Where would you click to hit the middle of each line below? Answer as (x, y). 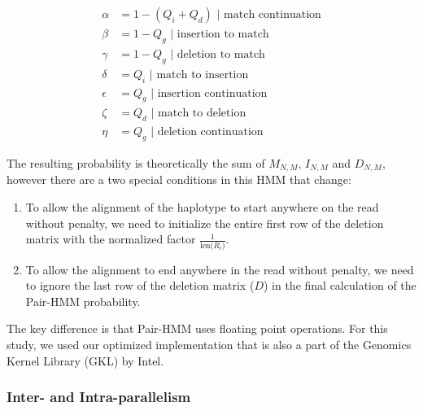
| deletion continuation (207, 132)
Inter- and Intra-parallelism (99, 397)
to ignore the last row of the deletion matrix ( (140, 285)
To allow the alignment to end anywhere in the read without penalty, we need (220, 269)
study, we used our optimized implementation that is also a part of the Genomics (209, 344)
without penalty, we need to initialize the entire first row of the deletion (205, 223)
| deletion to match (218, 54)
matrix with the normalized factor (111, 239)
